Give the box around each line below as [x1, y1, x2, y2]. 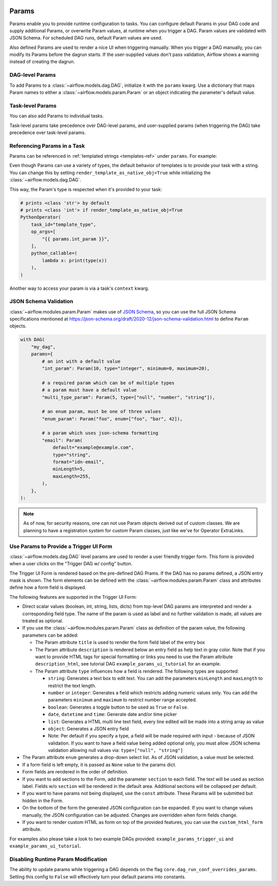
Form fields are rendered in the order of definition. [22, 769, 128, 775]
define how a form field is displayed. [9, 584, 87, 590]
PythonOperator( [20, 214, 62, 220]
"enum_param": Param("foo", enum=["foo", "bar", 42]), [42, 416, 183, 421]
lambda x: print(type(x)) [42, 257, 107, 263]
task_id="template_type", [31, 221, 96, 227]
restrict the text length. [48, 682, 96, 689]
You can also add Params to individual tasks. [9, 113, 104, 119]
